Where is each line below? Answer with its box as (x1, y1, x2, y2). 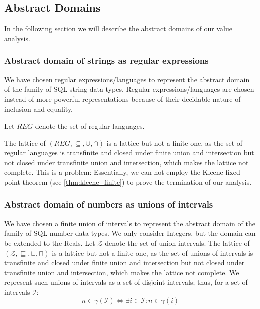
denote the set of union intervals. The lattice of (105, 237, 250, 248)
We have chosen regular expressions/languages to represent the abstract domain (4, 74, 250, 84)
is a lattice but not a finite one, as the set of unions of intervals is (52, 247, 253, 258)
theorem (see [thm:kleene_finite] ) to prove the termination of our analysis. (22, 176, 252, 187)
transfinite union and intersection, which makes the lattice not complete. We (4, 267, 239, 277)
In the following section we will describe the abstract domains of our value (4, 23, 233, 34)
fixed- (225, 167, 243, 177)
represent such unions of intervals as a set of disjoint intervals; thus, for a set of (4, 277, 248, 287)
